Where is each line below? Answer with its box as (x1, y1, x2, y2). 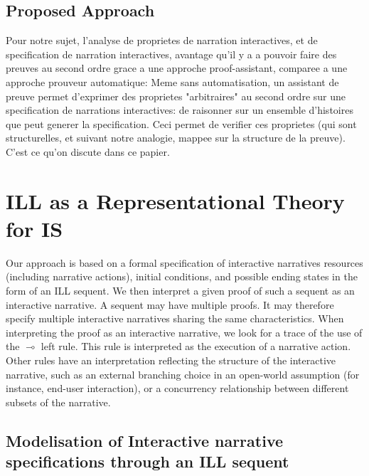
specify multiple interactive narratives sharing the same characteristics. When (6, 311, 344, 326)
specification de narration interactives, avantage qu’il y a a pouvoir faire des (6, 46, 337, 61)
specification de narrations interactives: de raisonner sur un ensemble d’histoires (6, 102, 353, 117)
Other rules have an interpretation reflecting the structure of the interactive (6, 353, 336, 368)
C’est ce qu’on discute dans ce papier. (6, 144, 170, 159)
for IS (6, 213, 63, 243)
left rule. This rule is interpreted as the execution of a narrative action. (41, 339, 351, 354)
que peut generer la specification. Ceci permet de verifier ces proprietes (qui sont (6, 116, 357, 131)
